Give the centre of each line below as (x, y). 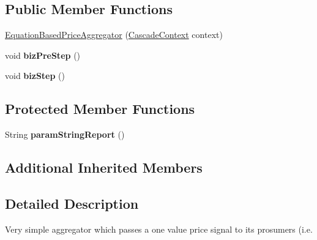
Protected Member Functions (100, 109)
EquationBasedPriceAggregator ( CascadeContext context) (114, 35)
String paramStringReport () (65, 134)
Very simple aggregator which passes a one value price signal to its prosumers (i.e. (159, 229)
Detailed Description (72, 203)
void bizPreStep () (43, 55)
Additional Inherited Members (104, 167)
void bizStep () (35, 76)
